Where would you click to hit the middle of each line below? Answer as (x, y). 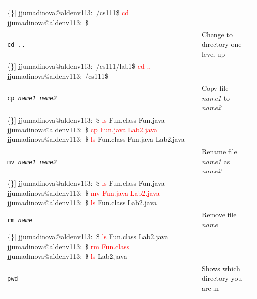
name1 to (216, 98)
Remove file (219, 215)
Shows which (221, 268)
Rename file (219, 151)
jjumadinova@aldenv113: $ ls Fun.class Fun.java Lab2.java (96, 139)
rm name (20, 220)
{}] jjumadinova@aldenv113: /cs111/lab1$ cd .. (79, 66)
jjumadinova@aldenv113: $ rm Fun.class (68, 246)
